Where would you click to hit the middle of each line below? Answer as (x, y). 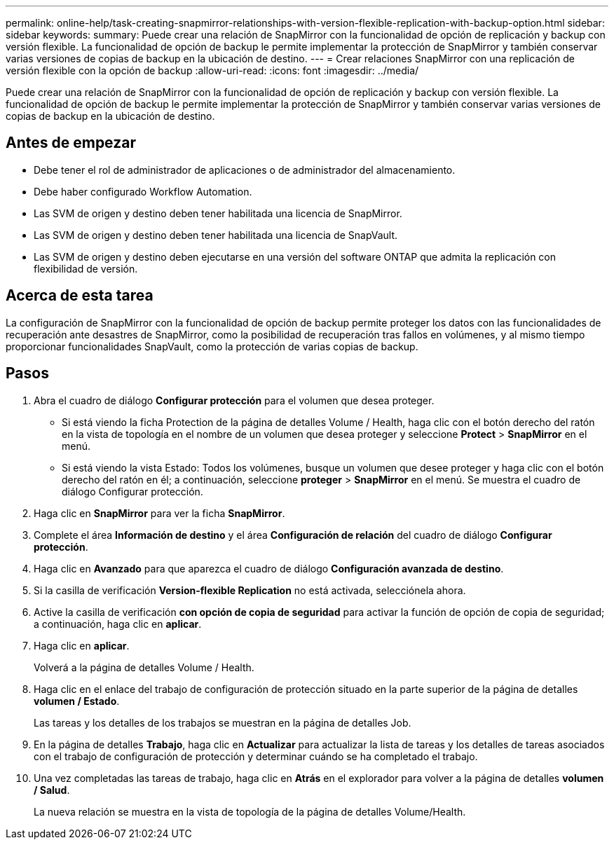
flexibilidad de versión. (86, 268)
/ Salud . (52, 790)
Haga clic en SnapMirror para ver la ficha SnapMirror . (159, 513)
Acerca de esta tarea (80, 296)
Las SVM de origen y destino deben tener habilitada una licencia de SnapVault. (216, 235)
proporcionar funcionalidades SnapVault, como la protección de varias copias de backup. (212, 346)
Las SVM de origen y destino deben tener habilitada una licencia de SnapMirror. (218, 213)
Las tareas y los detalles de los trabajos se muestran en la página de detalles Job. (223, 722)
